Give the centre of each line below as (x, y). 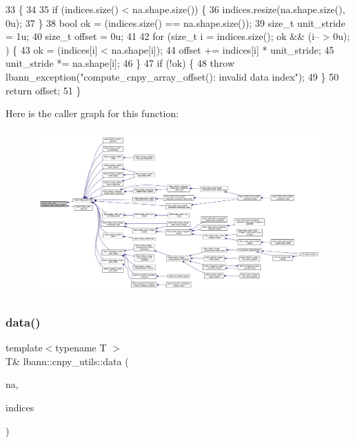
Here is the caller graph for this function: (92, 113)
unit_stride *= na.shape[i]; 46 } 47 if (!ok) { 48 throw (120, 63)
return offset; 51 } (43, 90)
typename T (81, 348)
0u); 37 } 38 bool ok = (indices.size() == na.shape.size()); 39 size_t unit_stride (175, 22)
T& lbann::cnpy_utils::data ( (67, 361)
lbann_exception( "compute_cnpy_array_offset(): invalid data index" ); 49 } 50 (172, 76)
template (24, 348)
